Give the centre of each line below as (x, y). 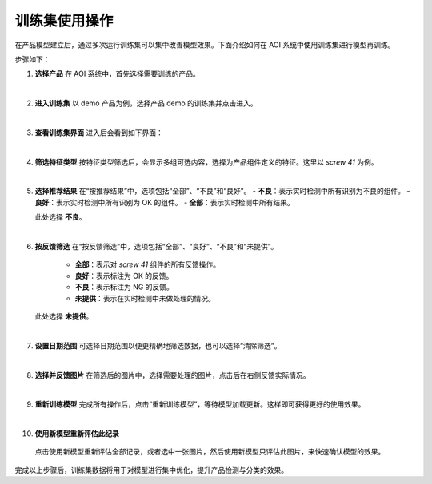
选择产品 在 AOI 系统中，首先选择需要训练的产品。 (117, 74)
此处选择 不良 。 (60, 217)
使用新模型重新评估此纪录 (77, 434)
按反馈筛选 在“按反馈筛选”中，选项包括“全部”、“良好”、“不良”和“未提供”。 (156, 247)
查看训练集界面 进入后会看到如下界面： (99, 133)
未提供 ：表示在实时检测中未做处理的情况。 (145, 298)
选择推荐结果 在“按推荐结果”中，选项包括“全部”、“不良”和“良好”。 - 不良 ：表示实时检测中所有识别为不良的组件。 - (222, 191)
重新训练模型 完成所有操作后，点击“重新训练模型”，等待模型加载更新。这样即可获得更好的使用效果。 (200, 404)
